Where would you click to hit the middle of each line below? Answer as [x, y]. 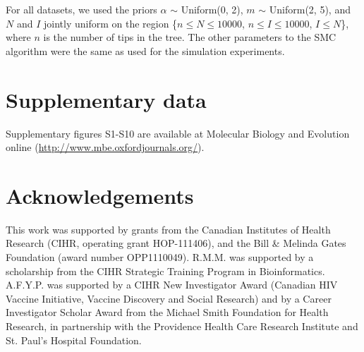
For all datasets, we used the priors [81, 9]
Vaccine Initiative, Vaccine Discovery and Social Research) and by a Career [169, 298]
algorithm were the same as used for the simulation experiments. [145, 50]
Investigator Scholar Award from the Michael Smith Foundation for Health [167, 312]
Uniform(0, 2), [212, 9]
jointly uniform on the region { [110, 23]
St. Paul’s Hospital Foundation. [74, 340]
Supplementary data [106, 99]
